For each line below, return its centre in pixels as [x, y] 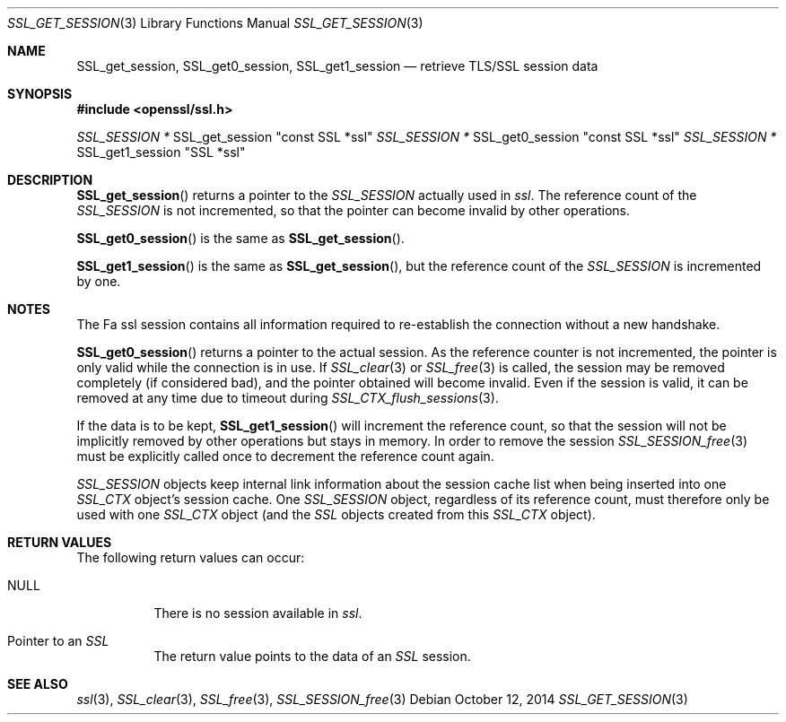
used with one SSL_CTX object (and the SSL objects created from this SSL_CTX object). [336, 514]
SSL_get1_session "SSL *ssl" [161, 152]
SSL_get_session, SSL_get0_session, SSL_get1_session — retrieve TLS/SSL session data [337, 66]
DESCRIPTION [50, 180]
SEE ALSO [38, 684]
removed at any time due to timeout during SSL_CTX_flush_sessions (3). [288, 398]
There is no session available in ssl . [258, 613]
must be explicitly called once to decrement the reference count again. [285, 456]
